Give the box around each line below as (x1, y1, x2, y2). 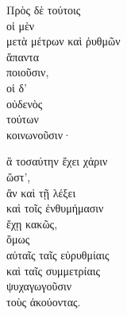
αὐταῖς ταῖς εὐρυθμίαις (6, 246, 110, 262)
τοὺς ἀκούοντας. (6, 293, 81, 309)
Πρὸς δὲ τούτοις (6, 2, 81, 17)
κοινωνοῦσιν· (6, 126, 71, 142)
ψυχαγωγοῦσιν (6, 278, 72, 294)
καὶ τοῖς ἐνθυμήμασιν (6, 200, 104, 216)
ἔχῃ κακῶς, (6, 215, 58, 231)
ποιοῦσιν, (6, 64, 49, 80)
